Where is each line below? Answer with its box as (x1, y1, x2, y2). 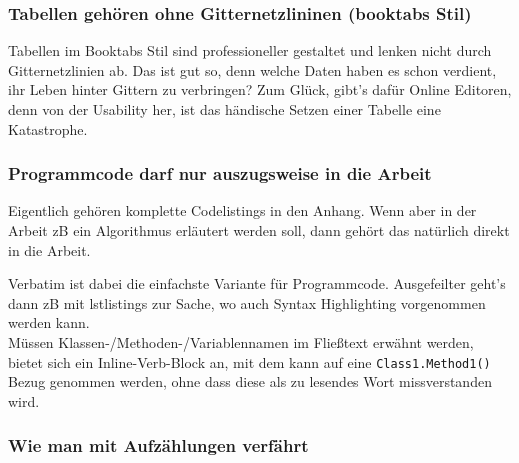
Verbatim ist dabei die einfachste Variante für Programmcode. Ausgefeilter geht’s (8, 273, 506, 294)
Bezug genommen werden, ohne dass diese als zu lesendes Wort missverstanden (8, 371, 492, 392)
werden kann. (8, 312, 90, 333)
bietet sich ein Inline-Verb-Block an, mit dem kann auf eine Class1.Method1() (8, 351, 491, 372)
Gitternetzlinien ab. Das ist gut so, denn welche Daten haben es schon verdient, (8, 59, 497, 80)
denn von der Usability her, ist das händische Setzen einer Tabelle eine (8, 99, 441, 119)
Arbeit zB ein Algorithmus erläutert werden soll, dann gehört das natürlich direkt (8, 220, 510, 240)
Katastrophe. (8, 118, 88, 139)
